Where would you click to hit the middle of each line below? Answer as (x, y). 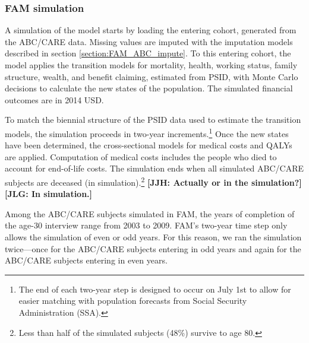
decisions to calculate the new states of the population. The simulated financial (149, 88)
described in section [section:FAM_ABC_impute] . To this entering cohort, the (148, 53)
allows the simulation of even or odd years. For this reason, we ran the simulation (153, 237)
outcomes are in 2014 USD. (54, 99)
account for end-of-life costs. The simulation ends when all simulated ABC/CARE (154, 168)
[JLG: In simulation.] (49, 194)
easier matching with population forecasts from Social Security (133, 301)
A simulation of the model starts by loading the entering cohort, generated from (151, 30)
